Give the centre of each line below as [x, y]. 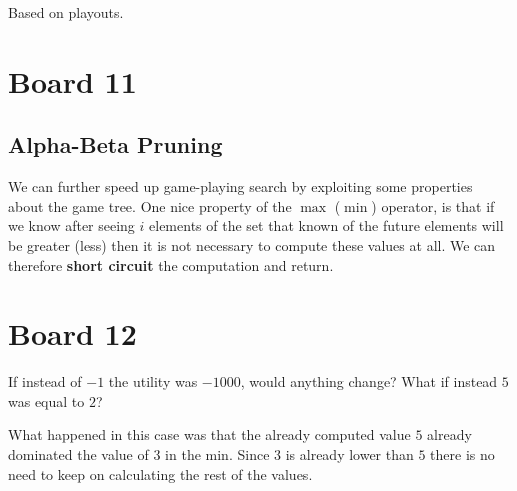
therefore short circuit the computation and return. [171, 264]
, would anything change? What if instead [369, 381]
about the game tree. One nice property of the [150, 205]
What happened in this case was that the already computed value [209, 434]
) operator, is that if [433, 205]
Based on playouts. [66, 12]
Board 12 [72, 333]
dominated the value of [78, 454]
